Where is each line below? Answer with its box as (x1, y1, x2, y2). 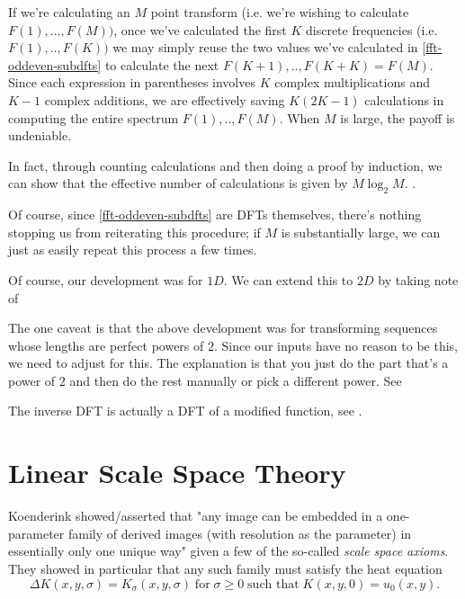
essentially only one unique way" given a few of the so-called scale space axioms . (8, 541, 449, 560)
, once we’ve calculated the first (113, 20, 287, 39)
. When (279, 108, 320, 127)
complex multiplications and (274, 73, 430, 92)
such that (247, 577, 300, 591)
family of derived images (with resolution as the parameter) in (67, 523, 412, 542)
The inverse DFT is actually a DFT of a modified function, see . (8, 401, 362, 420)
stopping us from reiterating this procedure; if (8, 222, 261, 241)
